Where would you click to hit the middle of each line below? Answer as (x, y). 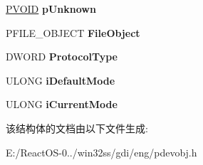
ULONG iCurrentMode (62, 104)
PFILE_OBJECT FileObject (73, 32)
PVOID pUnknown (51, 9)
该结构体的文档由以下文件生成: (77, 128)
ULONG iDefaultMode (61, 80)
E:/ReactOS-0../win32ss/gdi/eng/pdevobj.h (101, 152)
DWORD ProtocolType (62, 57)
